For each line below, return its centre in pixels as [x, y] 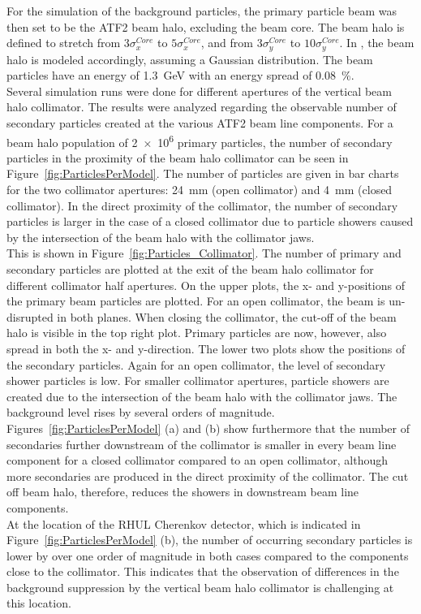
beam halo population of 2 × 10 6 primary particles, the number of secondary [200, 141]
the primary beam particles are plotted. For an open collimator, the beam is [196, 301]
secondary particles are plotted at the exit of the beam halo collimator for [190, 269]
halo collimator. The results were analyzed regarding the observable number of [202, 107]
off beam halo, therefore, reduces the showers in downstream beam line [183, 492]
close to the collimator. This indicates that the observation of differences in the [203, 571]
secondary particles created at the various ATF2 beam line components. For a [200, 123]
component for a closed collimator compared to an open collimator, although [198, 460]
